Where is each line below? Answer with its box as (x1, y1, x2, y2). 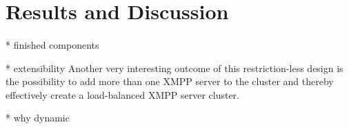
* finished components (6, 37, 99, 51)
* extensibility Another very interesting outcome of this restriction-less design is (6, 60, 343, 75)
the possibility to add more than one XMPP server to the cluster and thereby (6, 74, 334, 89)
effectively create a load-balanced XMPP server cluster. (6, 87, 239, 102)
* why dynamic (6, 110, 70, 125)
